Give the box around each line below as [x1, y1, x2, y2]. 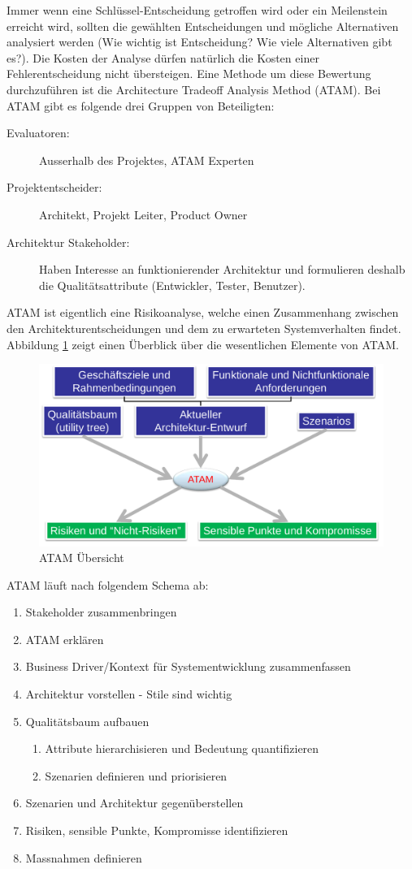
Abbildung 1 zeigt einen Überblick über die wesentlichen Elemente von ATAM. [7, 335, 399, 352]
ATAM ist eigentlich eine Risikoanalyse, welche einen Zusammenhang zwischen [7, 304, 399, 321]
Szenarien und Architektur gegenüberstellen [25, 794, 244, 811]
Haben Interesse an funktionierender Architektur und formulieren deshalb [39, 261, 405, 278]
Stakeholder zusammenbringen [25, 603, 177, 620]
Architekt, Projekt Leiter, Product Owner [39, 205, 248, 223]
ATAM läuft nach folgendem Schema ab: [7, 576, 209, 593]
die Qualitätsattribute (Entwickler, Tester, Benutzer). [39, 276, 306, 293]
